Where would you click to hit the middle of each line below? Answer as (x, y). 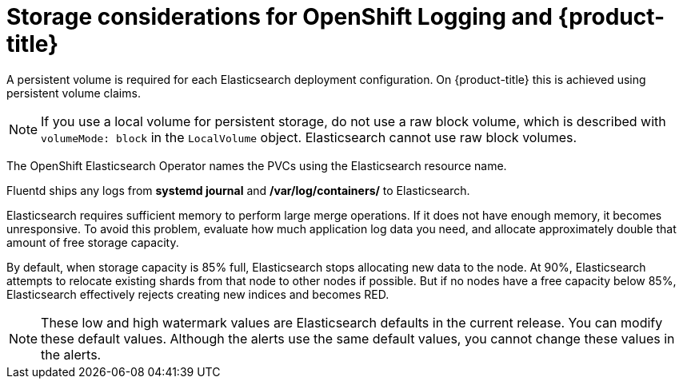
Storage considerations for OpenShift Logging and (280, 17)
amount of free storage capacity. (93, 242)
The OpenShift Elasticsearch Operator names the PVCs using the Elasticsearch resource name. (257, 165)
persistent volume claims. (74, 93)
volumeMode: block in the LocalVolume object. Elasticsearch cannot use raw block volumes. (309, 137)
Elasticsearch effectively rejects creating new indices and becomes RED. (198, 294)
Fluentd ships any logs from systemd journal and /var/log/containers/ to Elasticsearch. (238, 190)
